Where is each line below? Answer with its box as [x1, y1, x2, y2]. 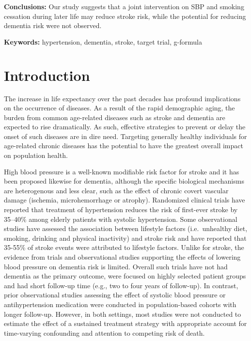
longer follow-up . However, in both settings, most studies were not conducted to [4, 309, 241, 319]
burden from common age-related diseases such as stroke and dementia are [4, 112, 225, 122]
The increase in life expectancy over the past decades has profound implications [4, 93, 241, 103]
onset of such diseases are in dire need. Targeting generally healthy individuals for [4, 131, 247, 141]
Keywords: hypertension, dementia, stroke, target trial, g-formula [4, 36, 202, 46]
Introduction [4, 65, 90, 85]
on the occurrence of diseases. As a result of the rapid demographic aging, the [4, 103, 235, 113]
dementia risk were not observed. [4, 20, 102, 31]
